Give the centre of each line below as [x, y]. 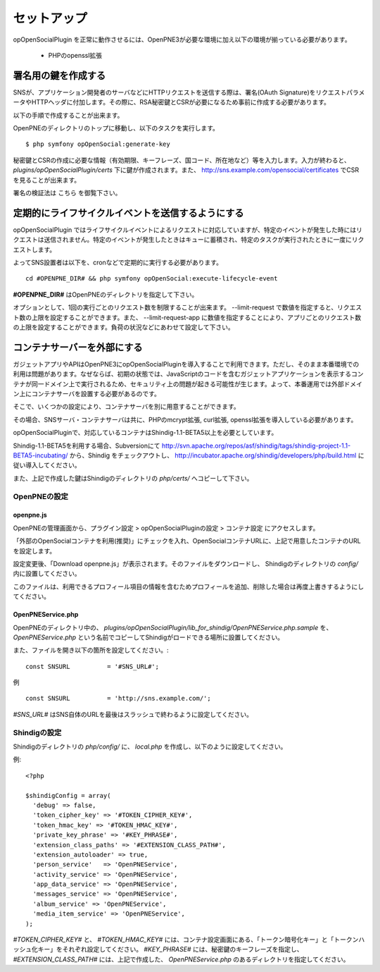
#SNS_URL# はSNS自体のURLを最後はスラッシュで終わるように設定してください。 [133, 714]
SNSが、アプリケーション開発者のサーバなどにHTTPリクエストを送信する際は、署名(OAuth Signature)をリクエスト [180, 92]
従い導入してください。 [47, 465]
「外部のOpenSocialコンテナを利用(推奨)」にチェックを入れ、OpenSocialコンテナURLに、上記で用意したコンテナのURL [187, 541]
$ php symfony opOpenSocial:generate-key [98, 144]
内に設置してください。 [47, 574]
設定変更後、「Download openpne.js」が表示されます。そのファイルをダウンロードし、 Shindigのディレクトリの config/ [186, 563]
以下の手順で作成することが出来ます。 [68, 115]
